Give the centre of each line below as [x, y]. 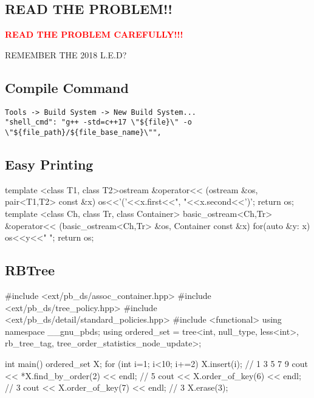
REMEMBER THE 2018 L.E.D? [66, 54]
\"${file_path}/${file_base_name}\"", [83, 132]
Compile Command [67, 87]
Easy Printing [49, 164]
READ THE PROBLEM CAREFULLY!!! [94, 34]
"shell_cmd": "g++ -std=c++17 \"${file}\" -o [98, 122]
